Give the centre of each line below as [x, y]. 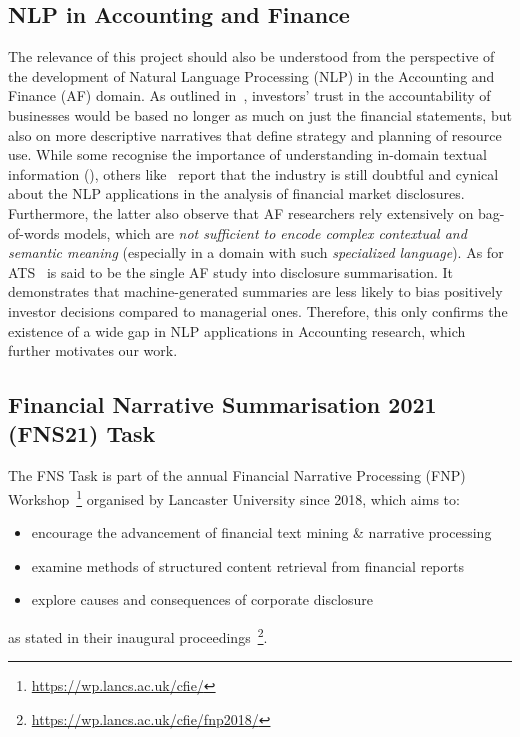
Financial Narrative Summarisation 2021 [222, 404]
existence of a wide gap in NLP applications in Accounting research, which [237, 330]
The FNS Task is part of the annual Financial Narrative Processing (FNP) [237, 475]
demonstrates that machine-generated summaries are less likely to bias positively [255, 291]
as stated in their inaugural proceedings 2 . [138, 635]
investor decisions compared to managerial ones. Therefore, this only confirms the [258, 310]
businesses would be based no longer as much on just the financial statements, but [260, 114]
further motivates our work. [93, 350]
